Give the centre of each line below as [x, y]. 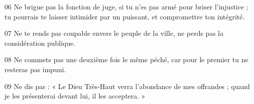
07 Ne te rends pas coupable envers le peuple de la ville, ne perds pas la [114, 33]
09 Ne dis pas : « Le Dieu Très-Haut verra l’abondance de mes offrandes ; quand [127, 86]
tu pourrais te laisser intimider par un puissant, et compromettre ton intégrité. [125, 16]
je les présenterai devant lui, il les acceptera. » [75, 96]
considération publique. [40, 43]
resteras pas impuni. [35, 69]
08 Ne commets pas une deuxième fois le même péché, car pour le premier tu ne [127, 59]
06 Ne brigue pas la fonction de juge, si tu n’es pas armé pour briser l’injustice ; [127, 6]
